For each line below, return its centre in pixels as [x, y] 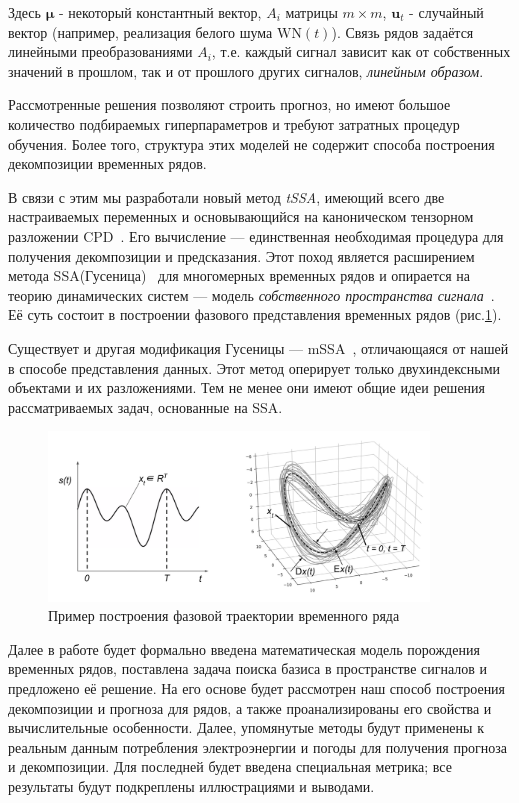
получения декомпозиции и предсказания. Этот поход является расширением [241, 255]
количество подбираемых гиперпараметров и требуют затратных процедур [234, 123]
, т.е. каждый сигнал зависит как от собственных [361, 51]
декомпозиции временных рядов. [107, 163]
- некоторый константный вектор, [160, 12]
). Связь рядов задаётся [402, 31]
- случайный [446, 12]
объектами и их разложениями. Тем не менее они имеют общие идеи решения [247, 387]
